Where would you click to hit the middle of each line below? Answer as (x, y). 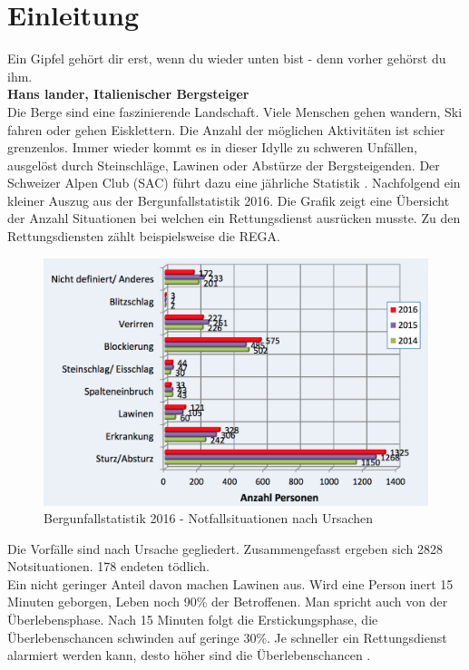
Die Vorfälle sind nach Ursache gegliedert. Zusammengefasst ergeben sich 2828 (225, 548)
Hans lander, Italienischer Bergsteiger (128, 94)
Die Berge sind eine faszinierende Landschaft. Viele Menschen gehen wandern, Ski (235, 111)
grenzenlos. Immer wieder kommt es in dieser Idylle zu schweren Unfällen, (212, 147)
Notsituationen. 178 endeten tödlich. (108, 566)
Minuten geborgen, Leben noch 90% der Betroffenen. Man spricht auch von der (228, 602)
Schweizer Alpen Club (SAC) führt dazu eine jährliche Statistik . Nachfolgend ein (234, 183)
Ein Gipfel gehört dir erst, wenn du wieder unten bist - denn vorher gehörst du (227, 58)
